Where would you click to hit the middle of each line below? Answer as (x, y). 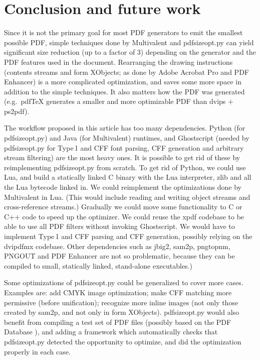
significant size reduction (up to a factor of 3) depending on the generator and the (130, 52)
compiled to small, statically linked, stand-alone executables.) (98, 265)
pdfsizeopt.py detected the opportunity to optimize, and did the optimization (123, 341)
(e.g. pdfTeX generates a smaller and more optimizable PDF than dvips (115, 101)
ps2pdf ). (17, 111)
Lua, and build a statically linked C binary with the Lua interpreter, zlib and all (128, 177)
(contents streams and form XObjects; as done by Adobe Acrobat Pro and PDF (126, 72)
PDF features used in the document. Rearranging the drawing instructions (118, 62)
